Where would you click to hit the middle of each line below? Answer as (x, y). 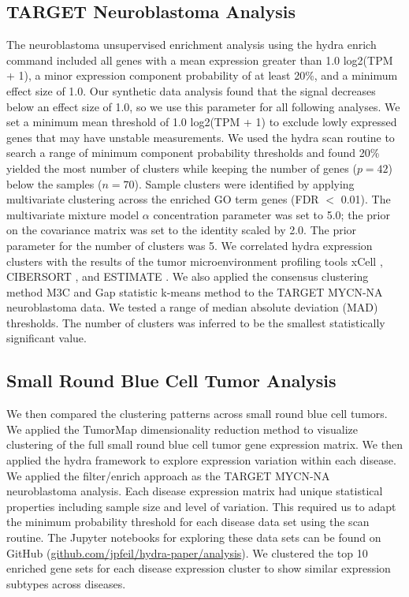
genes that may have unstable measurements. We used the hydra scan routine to (201, 137)
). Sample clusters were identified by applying (244, 183)
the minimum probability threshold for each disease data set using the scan (188, 522)
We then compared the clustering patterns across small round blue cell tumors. (197, 414)
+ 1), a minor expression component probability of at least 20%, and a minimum (202, 75)
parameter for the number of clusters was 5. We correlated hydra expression (190, 245)
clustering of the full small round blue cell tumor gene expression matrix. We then (204, 444)
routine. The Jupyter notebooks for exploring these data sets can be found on (194, 537)
